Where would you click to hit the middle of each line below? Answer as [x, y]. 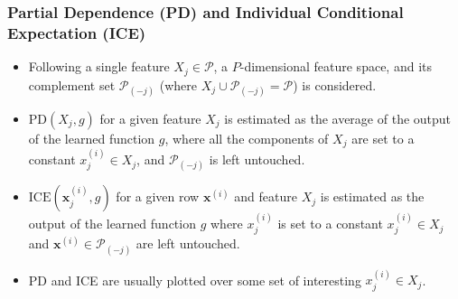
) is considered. [335, 84]
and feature [266, 196]
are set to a [383, 138]
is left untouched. [257, 159]
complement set [72, 84]
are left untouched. [188, 243]
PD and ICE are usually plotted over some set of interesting [195, 280]
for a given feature [150, 118]
